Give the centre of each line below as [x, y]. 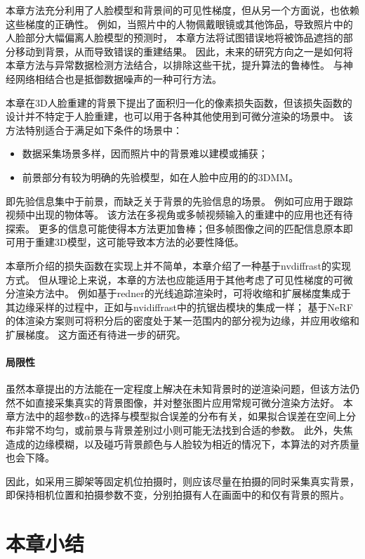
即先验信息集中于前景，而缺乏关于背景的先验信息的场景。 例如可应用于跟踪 [179, 200]
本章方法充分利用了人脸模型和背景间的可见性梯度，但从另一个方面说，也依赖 [182, 10]
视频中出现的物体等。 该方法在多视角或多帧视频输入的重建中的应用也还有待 [179, 215]
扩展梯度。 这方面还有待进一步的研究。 [96, 334]
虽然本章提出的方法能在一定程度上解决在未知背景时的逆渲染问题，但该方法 [178, 389]
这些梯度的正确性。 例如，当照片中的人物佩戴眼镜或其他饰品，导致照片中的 [179, 24]
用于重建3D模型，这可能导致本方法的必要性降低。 [130, 242]
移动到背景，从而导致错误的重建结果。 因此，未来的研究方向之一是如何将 [184, 51]
